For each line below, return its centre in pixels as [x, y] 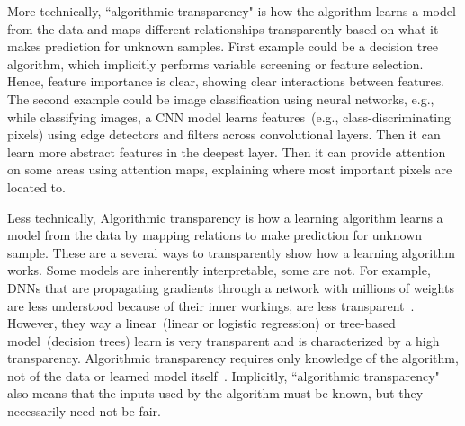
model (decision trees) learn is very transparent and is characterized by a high [224, 340]
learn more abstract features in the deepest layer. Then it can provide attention [227, 151]
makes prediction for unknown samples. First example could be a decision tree [223, 46]
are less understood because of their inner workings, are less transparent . [211, 305]
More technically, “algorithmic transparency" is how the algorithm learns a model [232, 11]
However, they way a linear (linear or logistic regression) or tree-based [201, 323]
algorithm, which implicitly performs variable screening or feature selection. [215, 63]
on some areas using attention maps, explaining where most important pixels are [230, 169]
